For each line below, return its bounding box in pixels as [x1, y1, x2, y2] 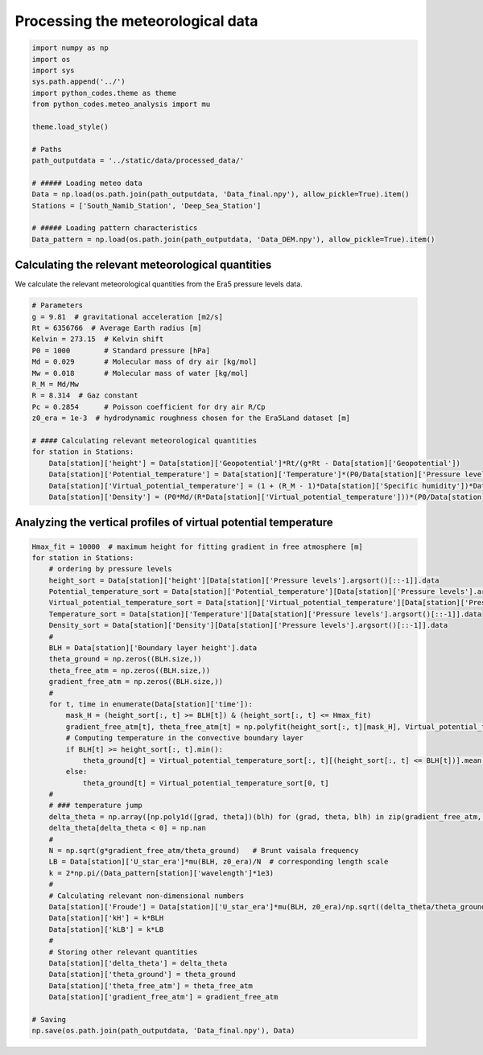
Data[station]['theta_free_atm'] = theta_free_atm [48, 981, 253, 990]
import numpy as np [31, 43, 109, 52]
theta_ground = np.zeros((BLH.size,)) [48, 654, 202, 664]
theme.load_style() [31, 122, 109, 131]
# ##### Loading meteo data [31, 178, 142, 188]
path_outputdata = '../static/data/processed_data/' [31, 156, 245, 165]
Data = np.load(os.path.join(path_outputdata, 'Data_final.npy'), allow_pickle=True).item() [31, 190, 410, 199]
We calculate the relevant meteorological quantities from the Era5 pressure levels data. [14, 279, 303, 289]
